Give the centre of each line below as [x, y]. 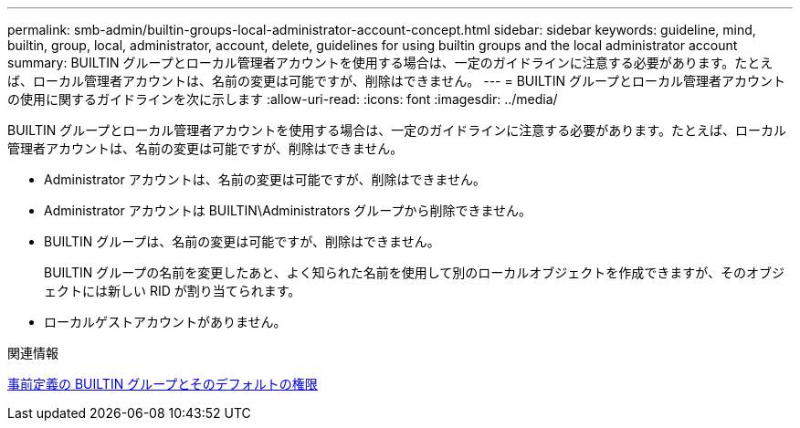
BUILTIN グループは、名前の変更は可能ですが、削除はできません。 [242, 241]
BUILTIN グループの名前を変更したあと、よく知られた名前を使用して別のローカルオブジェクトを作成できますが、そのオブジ [415, 272]
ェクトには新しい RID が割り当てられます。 [173, 291]
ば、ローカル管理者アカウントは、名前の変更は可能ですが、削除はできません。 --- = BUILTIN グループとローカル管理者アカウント [397, 81]
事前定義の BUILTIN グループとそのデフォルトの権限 [163, 384]
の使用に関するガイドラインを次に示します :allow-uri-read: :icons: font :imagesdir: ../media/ [283, 99]
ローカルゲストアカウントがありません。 [165, 322]
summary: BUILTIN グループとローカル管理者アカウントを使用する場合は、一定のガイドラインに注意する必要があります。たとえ [390, 63]
